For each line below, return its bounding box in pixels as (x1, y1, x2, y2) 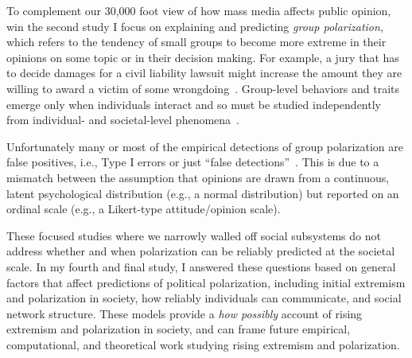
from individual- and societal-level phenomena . (6, 111, 239, 128)
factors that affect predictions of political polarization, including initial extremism (6, 274, 406, 290)
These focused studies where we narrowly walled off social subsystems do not (6, 227, 381, 243)
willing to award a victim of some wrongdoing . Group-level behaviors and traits (6, 80, 400, 96)
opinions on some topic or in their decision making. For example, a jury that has (6, 49, 399, 65)
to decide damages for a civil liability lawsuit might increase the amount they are (6, 64, 402, 81)
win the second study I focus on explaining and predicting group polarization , (6, 18, 383, 34)
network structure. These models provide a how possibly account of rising (6, 305, 363, 321)
